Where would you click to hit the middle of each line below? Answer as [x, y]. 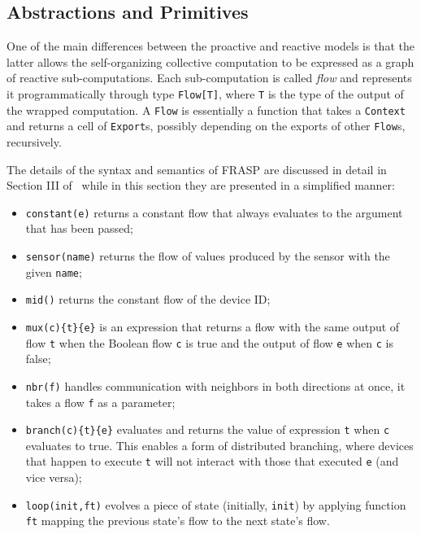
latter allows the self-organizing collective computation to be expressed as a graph [210, 61]
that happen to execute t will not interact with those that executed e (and [212, 461]
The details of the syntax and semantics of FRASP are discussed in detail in [197, 169]
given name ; [54, 271]
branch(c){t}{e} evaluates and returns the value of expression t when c [208, 429]
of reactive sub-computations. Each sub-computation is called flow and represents [209, 78]
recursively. [34, 141]
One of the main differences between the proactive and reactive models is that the [210, 46]
